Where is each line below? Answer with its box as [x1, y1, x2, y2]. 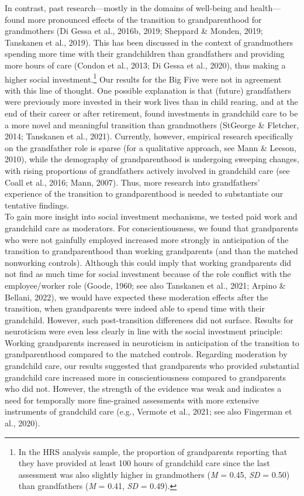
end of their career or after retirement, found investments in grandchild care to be [5, 107, 298, 119]
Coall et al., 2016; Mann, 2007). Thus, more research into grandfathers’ [5, 176, 260, 188]
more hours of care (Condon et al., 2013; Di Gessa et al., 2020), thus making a [5, 59, 286, 71]
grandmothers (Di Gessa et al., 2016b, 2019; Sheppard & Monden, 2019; [5, 25, 263, 37]
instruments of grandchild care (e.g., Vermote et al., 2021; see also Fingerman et [5, 405, 292, 418]
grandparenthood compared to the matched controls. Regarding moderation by [5, 348, 288, 360]
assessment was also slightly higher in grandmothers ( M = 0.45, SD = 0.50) [18, 468, 290, 480]
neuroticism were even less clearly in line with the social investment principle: [5, 325, 283, 337]
